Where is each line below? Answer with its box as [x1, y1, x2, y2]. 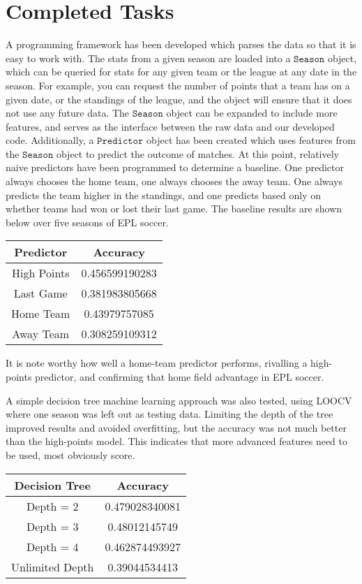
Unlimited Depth [11, 558, 94, 575]
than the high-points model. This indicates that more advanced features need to [6, 434, 347, 448]
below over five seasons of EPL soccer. [6, 214, 169, 229]
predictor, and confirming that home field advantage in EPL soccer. [35, 370, 324, 384]
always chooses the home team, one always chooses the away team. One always [6, 174, 343, 189]
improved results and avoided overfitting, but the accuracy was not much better [6, 420, 347, 435]
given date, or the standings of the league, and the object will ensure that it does [6, 92, 352, 106]
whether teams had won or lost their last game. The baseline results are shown [6, 201, 342, 216]
